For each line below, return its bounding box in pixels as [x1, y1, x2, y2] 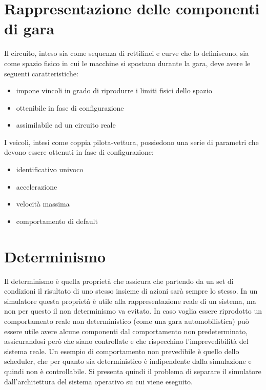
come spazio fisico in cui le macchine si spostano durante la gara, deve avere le [4, 57, 251, 68]
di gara [4, 18, 55, 39]
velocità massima [16, 198, 70, 209]
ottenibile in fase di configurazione [16, 102, 124, 113]
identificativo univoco [16, 164, 84, 175]
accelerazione [16, 181, 57, 192]
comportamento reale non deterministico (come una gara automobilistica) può [4, 315, 249, 326]
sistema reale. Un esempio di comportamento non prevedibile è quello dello [4, 345, 239, 356]
